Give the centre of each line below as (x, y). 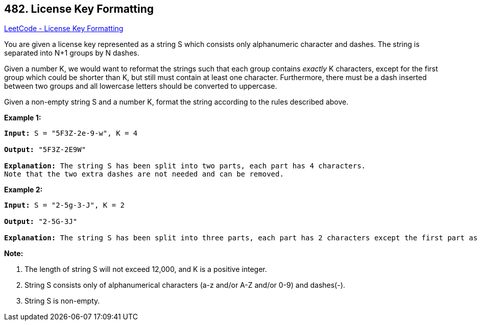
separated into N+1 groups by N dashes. (72, 53)
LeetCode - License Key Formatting (64, 29)
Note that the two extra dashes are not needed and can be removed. (144, 174)
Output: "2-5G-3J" (41, 222)
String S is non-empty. (62, 301)
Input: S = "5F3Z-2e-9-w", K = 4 (71, 133)
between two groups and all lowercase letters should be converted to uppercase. (141, 86)
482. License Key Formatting (79, 9)
